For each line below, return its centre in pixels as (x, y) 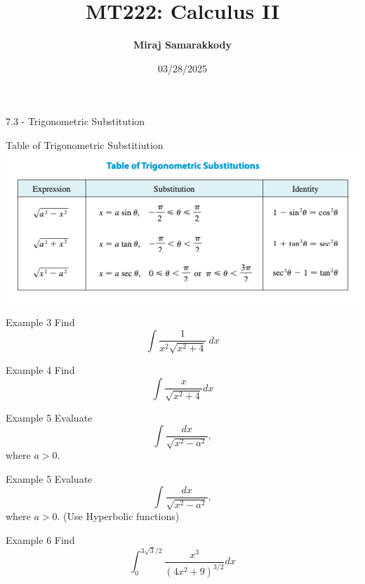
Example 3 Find (40, 322)
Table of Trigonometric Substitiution (85, 144)
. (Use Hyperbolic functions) (118, 516)
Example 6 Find (40, 539)
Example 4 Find (40, 369)
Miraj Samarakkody (182, 45)
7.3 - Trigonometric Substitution (75, 121)
